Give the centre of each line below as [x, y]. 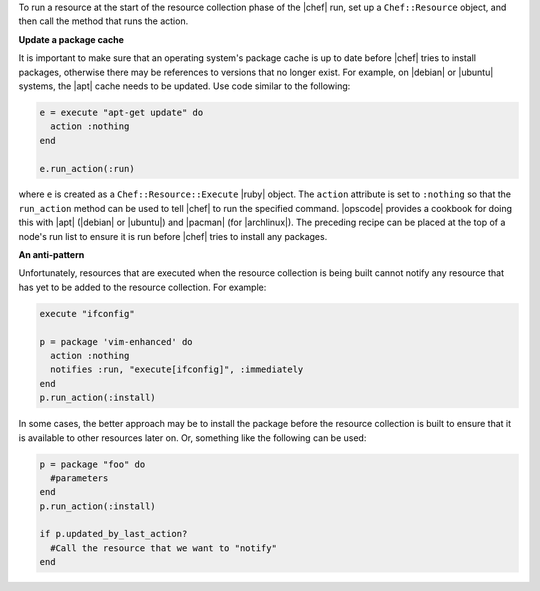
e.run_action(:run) [87, 168]
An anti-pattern [51, 255]
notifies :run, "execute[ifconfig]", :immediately [177, 369]
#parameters [79, 478]
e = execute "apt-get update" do [121, 112]
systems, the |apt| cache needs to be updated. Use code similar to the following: [184, 86]
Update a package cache [71, 39]
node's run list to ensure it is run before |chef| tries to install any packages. [173, 236]
